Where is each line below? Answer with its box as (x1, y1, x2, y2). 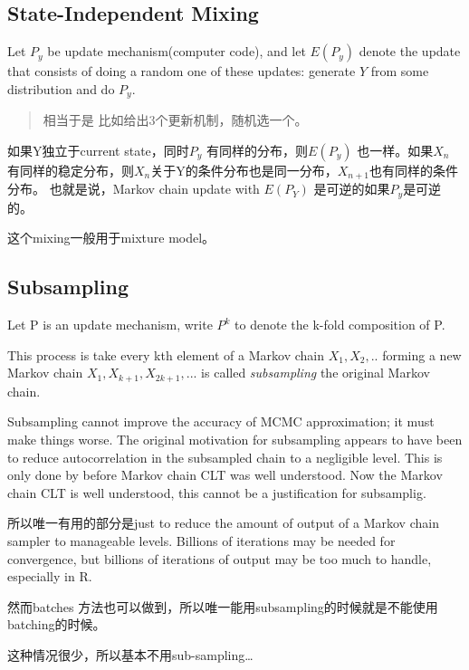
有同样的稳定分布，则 (7, 160, 134, 179)
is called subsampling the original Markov (201, 363, 430, 382)
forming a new (382, 345, 462, 364)
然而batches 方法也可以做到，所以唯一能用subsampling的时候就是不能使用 (7, 597, 438, 616)
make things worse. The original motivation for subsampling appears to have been (7, 429, 463, 448)
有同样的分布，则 (206, 140, 309, 159)
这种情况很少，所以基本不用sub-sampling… (7, 645, 254, 664)
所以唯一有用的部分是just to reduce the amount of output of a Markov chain (7, 513, 439, 532)
